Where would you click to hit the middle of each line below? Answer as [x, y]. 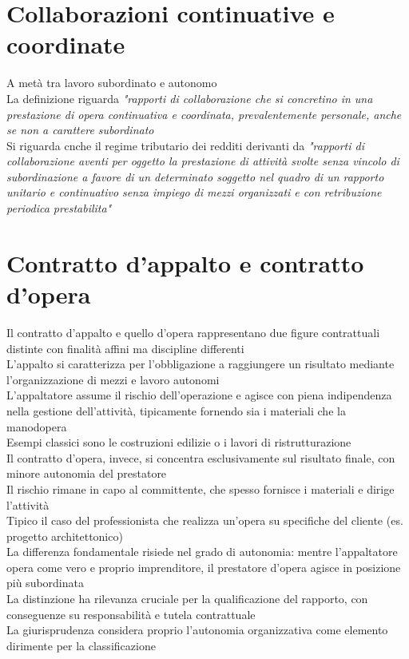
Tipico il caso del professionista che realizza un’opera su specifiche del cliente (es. [205, 520]
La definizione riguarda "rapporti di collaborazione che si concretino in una [190, 98]
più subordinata [45, 583]
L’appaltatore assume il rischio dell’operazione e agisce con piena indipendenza [199, 395]
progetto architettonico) [65, 536]
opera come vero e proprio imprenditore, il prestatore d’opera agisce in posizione [204, 567]
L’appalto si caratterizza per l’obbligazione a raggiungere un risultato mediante [201, 364]
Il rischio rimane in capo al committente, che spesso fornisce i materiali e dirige [201, 488]
